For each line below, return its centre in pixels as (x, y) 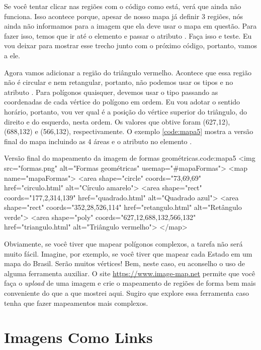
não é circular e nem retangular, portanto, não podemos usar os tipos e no (119, 82)
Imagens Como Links (78, 337)
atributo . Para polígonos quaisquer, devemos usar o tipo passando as (111, 92)
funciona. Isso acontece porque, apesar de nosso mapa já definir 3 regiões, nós (124, 16)
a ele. (12, 55)
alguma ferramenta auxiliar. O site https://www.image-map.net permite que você (130, 273)
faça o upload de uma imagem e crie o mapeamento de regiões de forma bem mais (130, 283)
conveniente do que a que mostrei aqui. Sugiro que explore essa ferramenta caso (126, 293)
